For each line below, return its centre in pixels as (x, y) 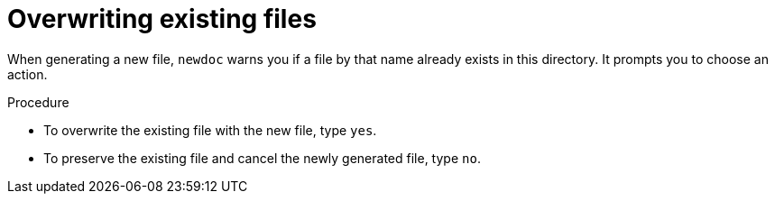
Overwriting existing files (162, 19)
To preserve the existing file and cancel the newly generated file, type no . (262, 158)
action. (28, 74)
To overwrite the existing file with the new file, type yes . (210, 130)
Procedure (38, 102)
